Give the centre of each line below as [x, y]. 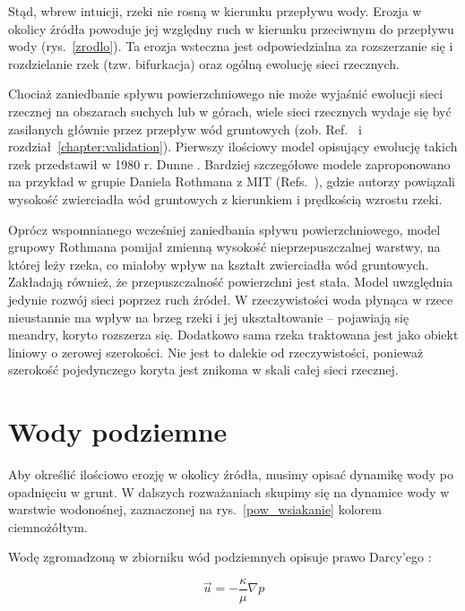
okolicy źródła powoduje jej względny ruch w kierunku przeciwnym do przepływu [231, 28]
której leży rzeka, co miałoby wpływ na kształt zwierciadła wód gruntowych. [219, 264]
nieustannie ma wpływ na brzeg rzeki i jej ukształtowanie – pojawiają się [209, 317]
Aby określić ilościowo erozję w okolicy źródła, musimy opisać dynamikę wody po [231, 474]
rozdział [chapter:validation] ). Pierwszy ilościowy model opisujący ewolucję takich [233, 146]
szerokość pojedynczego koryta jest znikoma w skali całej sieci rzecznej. [203, 370]
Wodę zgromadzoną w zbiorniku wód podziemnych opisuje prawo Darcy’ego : [220, 557]
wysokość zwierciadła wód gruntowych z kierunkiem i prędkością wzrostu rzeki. [225, 198]
